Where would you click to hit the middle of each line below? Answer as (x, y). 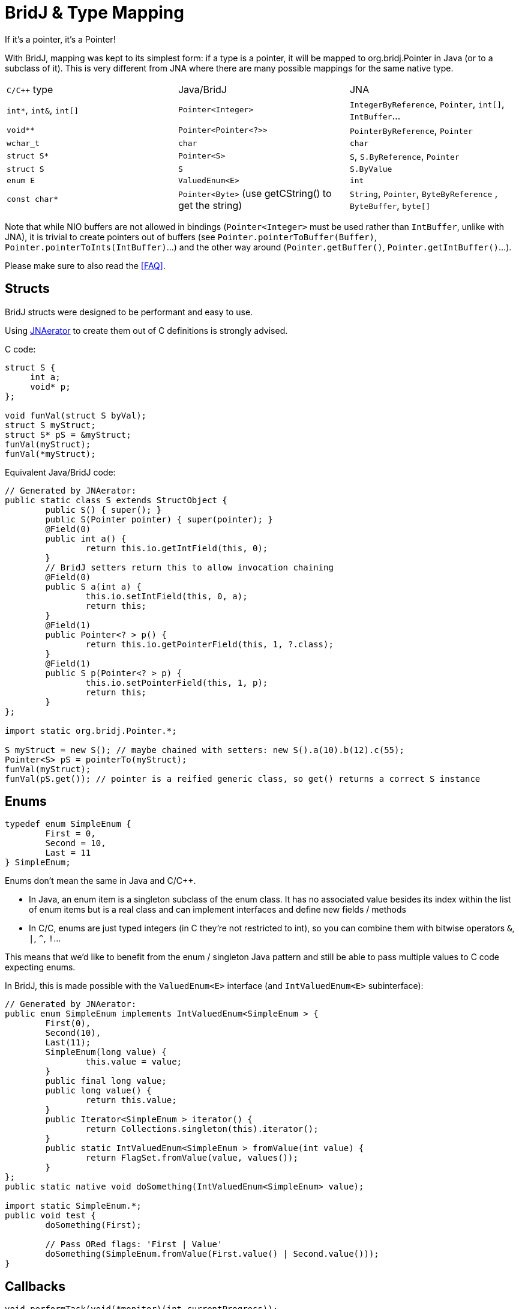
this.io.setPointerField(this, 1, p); (177, 682)
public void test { (50, 1216)
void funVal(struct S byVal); (76, 415)
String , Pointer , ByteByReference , (424, 193)
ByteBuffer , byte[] (390, 205)
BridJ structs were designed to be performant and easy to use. (129, 312)
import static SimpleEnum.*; (73, 1206)
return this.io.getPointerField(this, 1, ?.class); (209, 644)
